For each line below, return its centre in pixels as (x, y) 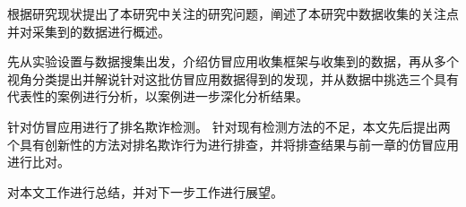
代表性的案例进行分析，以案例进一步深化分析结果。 (158, 96)
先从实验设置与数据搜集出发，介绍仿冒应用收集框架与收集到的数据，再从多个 (233, 61)
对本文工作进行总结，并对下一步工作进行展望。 (145, 191)
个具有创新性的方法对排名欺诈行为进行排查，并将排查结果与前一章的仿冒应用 (233, 144)
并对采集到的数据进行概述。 (89, 31)
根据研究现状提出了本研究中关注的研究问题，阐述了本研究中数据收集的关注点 (233, 13)
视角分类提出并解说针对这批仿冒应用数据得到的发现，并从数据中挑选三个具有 (233, 78)
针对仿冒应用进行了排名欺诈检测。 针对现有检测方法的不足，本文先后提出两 (229, 126)
